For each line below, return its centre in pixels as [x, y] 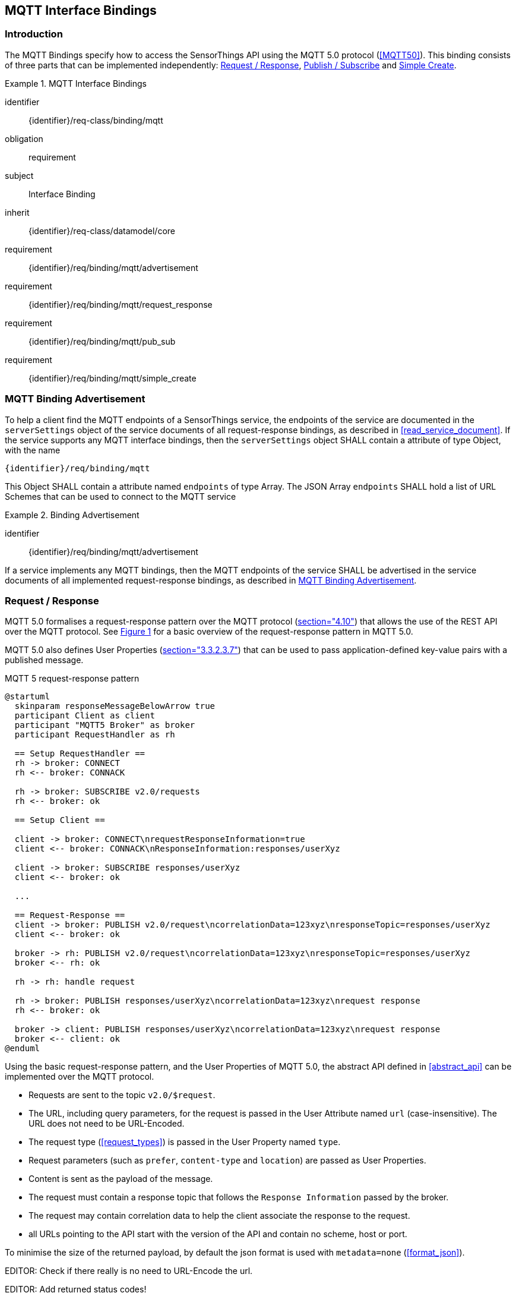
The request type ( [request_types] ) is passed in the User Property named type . [185, 1142]
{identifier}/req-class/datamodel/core [102, 231]
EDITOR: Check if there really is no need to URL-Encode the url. [129, 1271]
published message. [44, 660]
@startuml [27, 697]
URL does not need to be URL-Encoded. [107, 1124]
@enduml [23, 1049]
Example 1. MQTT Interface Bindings [76, 83]
